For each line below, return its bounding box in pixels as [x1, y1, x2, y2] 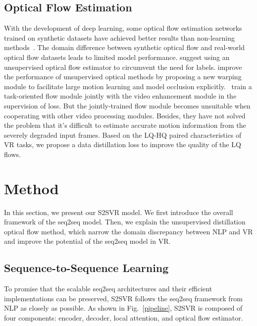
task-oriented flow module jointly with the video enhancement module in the [4, 91, 237, 101]
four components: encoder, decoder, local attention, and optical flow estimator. [4, 313, 243, 323]
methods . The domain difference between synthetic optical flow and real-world [4, 42, 245, 53]
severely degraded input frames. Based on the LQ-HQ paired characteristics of [4, 129, 242, 140]
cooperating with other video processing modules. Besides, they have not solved [4, 110, 246, 120]
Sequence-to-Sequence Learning [4, 260, 169, 275]
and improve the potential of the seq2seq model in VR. [4, 236, 171, 246]
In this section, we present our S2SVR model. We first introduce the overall [4, 207, 233, 217]
